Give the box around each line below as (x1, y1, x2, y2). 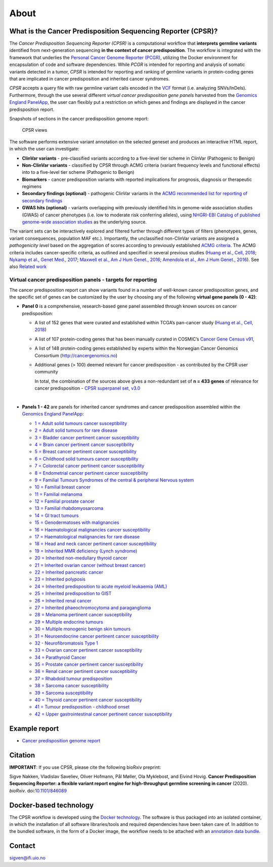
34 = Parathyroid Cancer (34, 654, 86, 660)
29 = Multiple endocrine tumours (34, 619, 103, 625)
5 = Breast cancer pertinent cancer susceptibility (34, 448, 136, 455)
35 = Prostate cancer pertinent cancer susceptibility (34, 661, 144, 667)
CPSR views (22, 127, 48, 133)
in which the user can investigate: (9, 146, 79, 152)
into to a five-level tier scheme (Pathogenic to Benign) (22, 169, 134, 175)
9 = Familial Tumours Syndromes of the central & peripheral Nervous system (34, 477, 194, 483)
